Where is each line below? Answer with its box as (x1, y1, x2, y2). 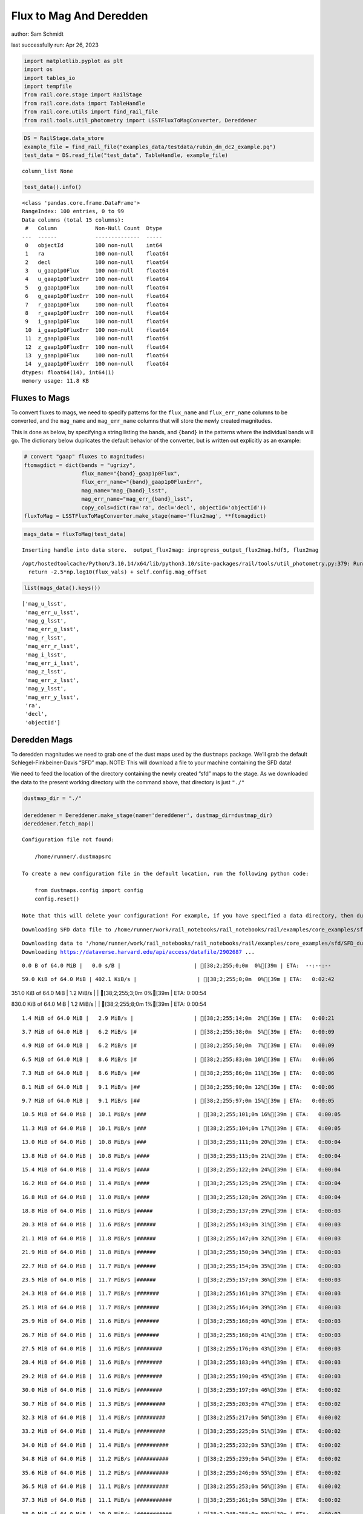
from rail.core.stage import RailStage (24, 91, 142, 98)
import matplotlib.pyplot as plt (24, 58, 123, 64)
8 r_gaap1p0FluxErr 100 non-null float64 (25, 309, 169, 317)
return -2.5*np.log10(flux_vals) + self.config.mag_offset (28, 569, 207, 575)
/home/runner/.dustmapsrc (34, 853, 112, 860)
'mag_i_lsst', (25, 651, 67, 658)
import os (24, 66, 53, 73)
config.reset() (34, 895, 80, 902)
